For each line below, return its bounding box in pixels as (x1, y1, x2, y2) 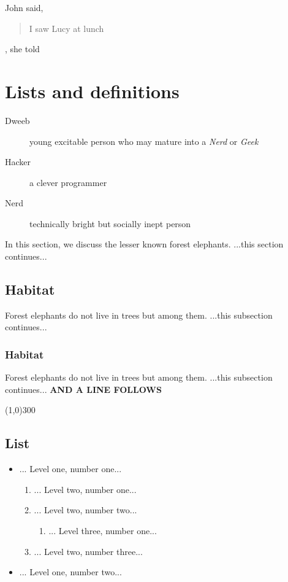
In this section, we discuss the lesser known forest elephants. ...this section (5, 238, 284, 250)
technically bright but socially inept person (29, 217, 191, 230)
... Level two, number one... (34, 483, 137, 495)
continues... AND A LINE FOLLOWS (5, 382, 162, 395)
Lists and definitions (5, 78, 180, 103)
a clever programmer (29, 176, 107, 188)
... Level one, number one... (19, 462, 122, 475)
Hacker (5, 155, 31, 168)
